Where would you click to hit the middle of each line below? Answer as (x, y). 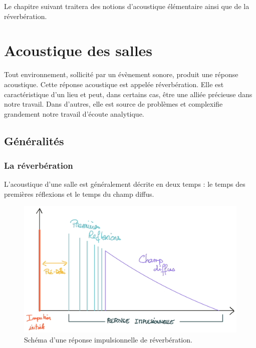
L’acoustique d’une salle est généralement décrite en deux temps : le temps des (125, 184)
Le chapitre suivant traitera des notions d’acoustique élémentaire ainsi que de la (127, 6)
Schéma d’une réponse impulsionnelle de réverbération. (108, 340)
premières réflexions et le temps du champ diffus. (79, 194)
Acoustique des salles (78, 50)
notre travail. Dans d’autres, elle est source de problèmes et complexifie (113, 104)
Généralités (34, 140)
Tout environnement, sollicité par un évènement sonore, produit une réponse (121, 74)
